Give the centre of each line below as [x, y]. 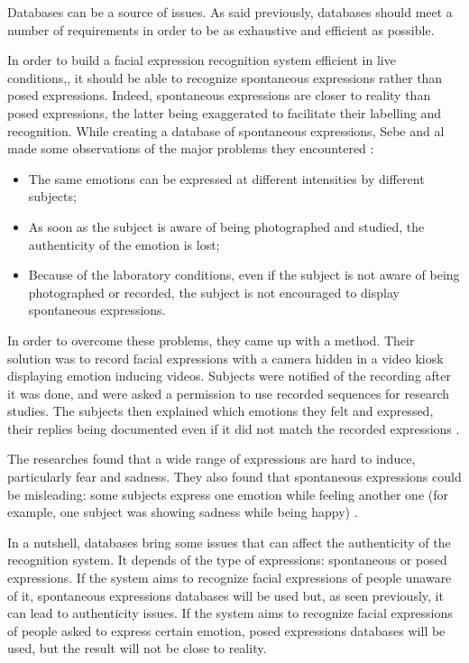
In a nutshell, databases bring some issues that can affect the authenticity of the [229, 542]
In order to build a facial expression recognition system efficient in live [202, 60]
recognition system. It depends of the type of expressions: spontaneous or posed [227, 560]
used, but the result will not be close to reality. [137, 648]
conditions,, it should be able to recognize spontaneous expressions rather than [225, 77]
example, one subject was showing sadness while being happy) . [183, 512]
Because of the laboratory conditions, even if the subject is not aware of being [244, 275]
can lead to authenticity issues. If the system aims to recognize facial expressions [230, 613]
